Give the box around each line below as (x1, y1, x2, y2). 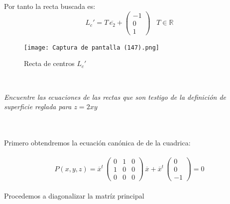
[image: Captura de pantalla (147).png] (24, 44, 160, 51)
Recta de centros (24, 58, 75, 68)
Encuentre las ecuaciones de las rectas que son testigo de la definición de (4, 91, 227, 102)
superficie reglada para (4, 101, 72, 112)
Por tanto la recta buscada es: (4, 1, 96, 11)
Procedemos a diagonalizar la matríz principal (4, 190, 144, 201)
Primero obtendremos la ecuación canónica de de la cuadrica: (4, 137, 191, 147)
